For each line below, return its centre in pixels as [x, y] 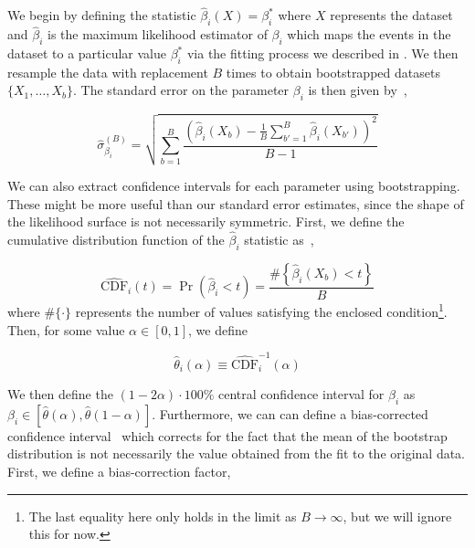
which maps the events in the [369, 34]
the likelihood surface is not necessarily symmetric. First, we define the [206, 221]
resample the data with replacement [108, 72]
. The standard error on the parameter [181, 90]
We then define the [60, 393]
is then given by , [358, 90]
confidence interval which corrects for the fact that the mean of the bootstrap [227, 435]
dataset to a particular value [87, 53]
